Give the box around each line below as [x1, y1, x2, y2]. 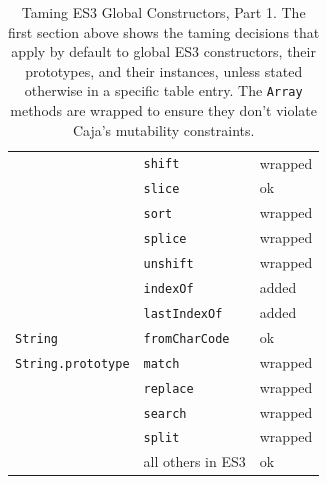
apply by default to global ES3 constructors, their [11, 41, 316, 62]
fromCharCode [143, 331, 230, 346]
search [143, 406, 187, 421]
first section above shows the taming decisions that [8, 21, 320, 42]
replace [143, 381, 194, 396]
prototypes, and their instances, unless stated [25, 60, 303, 81]
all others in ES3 [143, 451, 246, 472]
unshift [143, 257, 194, 272]
